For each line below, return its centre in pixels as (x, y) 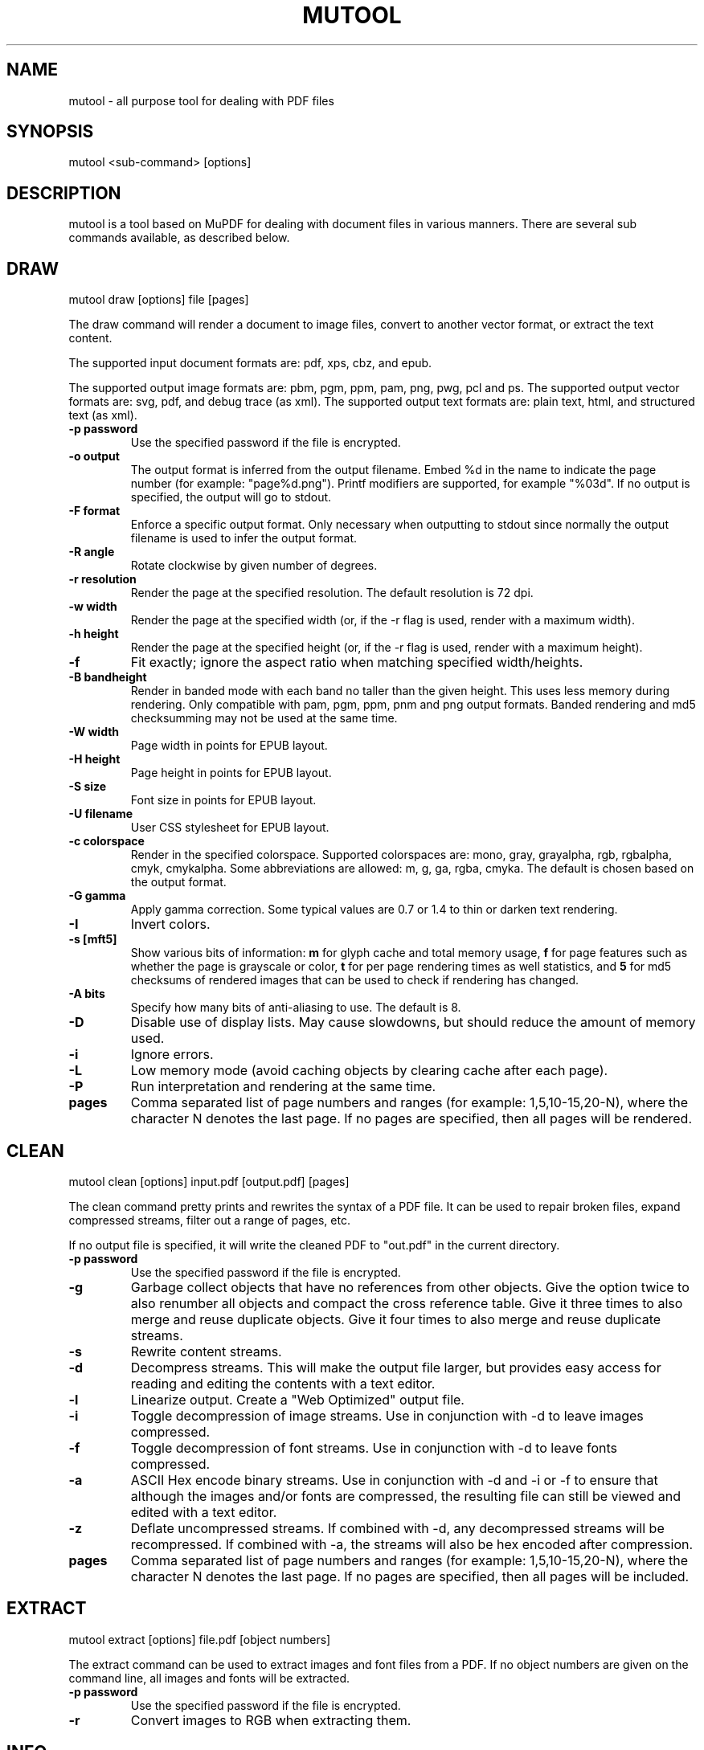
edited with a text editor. (204, 1512)
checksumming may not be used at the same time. (264, 718)
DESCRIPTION (64, 193)
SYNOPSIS (50, 132)
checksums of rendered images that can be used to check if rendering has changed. (355, 980)
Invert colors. (170, 924)
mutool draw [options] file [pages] (159, 300)
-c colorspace (106, 841)
